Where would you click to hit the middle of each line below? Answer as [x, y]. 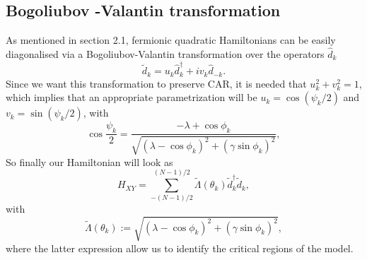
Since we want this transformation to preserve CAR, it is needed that [156, 83]
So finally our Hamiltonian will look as [89, 161]
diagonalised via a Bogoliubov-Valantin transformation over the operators [165, 54]
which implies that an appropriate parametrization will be [132, 97]
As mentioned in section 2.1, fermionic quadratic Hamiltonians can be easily [171, 40]
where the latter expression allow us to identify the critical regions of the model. [180, 248]
